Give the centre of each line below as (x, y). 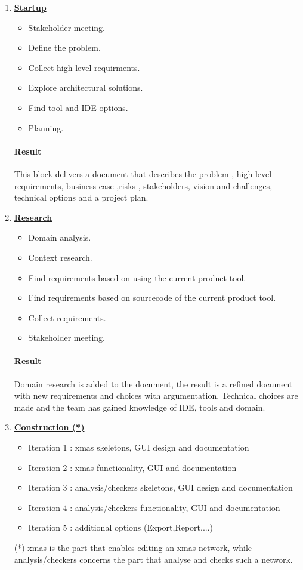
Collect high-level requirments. (84, 67)
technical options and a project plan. (81, 197)
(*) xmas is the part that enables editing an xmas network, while (133, 548)
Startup (30, 7)
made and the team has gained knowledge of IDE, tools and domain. (140, 407)
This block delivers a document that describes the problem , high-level (143, 173)
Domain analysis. (60, 237)
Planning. (46, 127)
